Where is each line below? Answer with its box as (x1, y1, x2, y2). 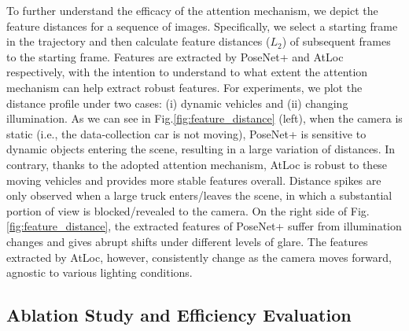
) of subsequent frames (282, 33, 391, 50)
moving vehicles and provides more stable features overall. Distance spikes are (6, 171, 381, 188)
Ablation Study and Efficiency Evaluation (6, 303, 352, 327)
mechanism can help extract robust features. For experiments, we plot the (6, 79, 363, 95)
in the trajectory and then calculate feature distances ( (6, 33, 271, 50)
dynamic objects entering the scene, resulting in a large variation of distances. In (6, 141, 396, 157)
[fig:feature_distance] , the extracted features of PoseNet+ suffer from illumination (6, 218, 402, 234)
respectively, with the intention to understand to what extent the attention (6, 64, 368, 80)
